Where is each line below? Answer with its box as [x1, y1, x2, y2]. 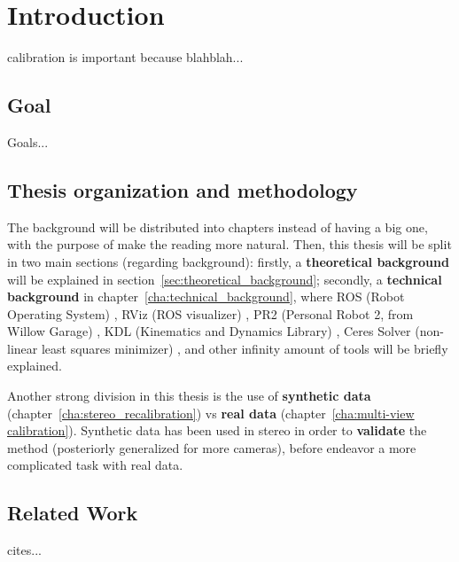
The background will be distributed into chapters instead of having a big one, [7, 217, 428, 236]
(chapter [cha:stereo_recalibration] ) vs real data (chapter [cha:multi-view [7, 403, 415, 422]
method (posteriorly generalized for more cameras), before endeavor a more [7, 438, 416, 457]
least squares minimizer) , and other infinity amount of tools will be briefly [41, 339, 448, 357]
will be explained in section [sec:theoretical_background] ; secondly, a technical [7, 269, 442, 288]
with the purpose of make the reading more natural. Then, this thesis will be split [7, 235, 452, 254]
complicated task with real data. [7, 456, 183, 474]
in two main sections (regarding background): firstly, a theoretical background [7, 252, 449, 270]
